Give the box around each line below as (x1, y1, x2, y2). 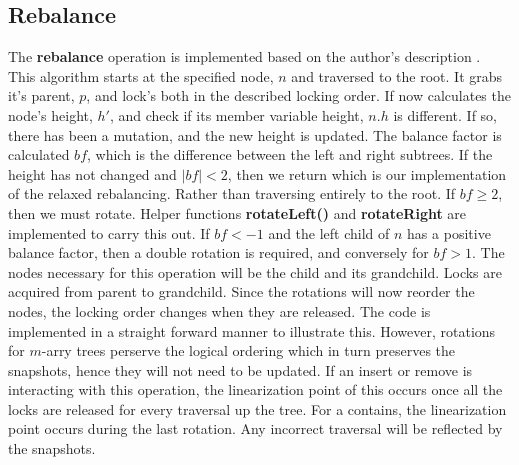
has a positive (407, 222, 491, 243)
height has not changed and (8, 163, 177, 184)
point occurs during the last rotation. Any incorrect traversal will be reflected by (8, 418, 503, 439)
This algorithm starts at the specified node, (8, 65, 274, 86)
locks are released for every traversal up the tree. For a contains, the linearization (8, 398, 507, 419)
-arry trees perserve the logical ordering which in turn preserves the (41, 340, 456, 361)
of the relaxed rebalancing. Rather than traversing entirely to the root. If (8, 183, 456, 204)
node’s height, (8, 104, 93, 125)
